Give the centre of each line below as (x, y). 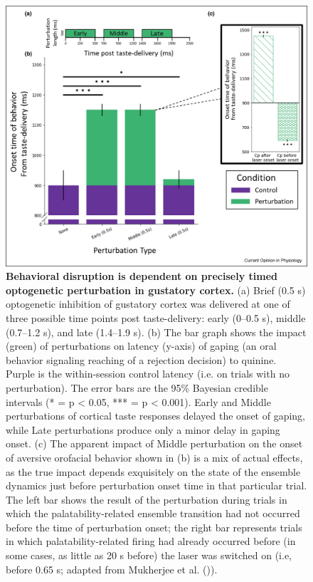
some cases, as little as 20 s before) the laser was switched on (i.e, (149, 555)
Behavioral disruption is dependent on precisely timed (142, 276)
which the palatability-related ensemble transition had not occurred (153, 513)
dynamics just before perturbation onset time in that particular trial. (156, 485)
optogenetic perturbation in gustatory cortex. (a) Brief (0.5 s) (156, 290)
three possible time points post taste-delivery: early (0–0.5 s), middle (156, 317)
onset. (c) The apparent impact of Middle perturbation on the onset (154, 443)
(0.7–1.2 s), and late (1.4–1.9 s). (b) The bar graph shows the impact (156, 332)
